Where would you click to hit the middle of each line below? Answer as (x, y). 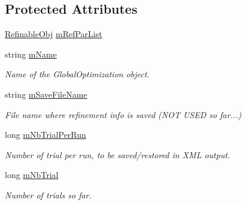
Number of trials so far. (48, 195)
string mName (31, 54)
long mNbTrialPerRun (45, 135)
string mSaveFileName (46, 94)
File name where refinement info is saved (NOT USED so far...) (123, 114)
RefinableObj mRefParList (54, 34)
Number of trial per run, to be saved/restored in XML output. (118, 154)
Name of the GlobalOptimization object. (77, 74)
